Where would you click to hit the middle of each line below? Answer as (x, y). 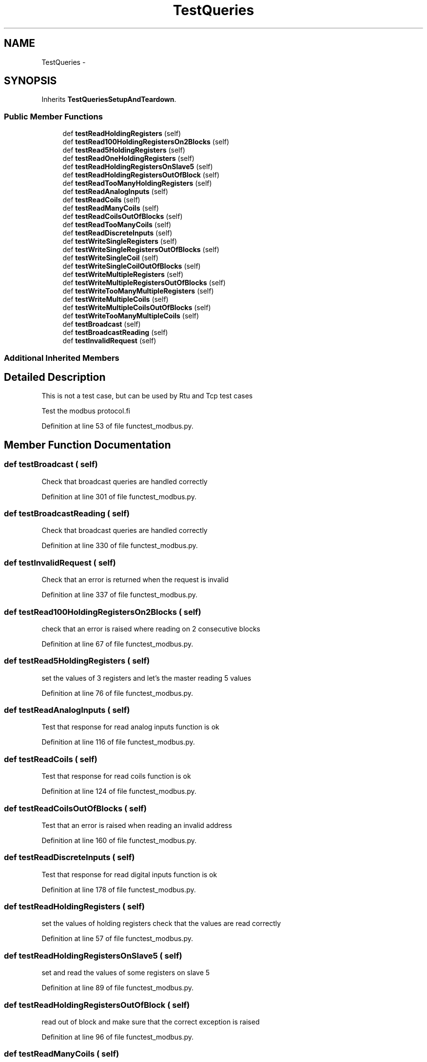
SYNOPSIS (30, 81)
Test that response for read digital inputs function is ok (129, 874)
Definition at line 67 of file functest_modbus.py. (117, 644)
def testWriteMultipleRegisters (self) (123, 275)
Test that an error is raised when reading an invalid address (137, 825)
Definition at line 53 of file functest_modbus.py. (117, 426)
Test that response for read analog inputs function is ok (130, 727)
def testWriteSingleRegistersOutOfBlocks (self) (141, 250)
